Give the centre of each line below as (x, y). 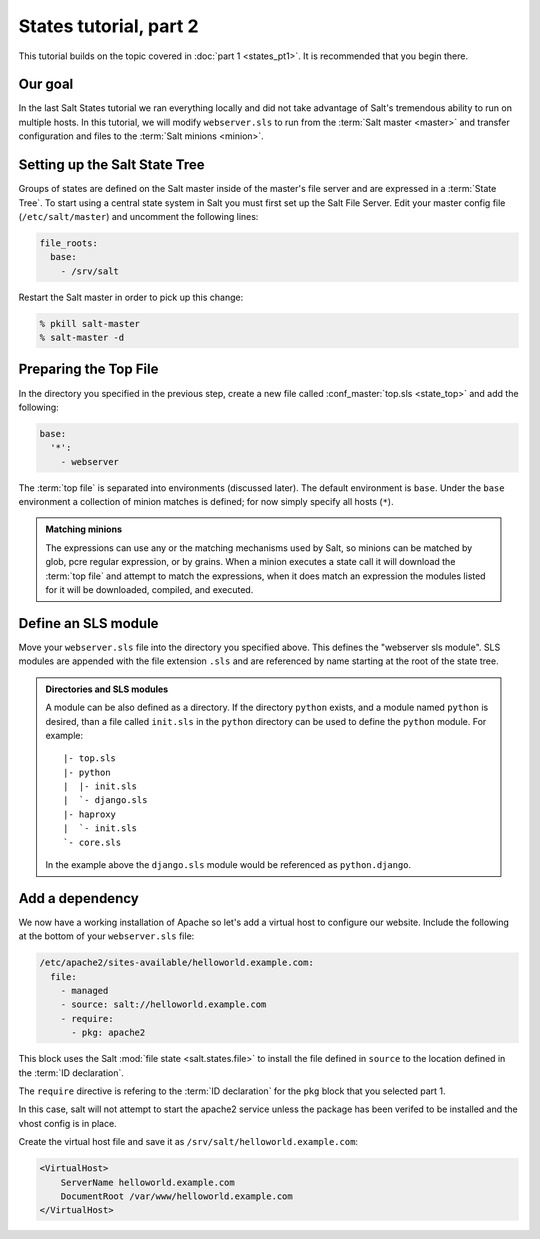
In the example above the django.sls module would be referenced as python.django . (228, 865)
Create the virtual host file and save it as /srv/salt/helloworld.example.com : (188, 1142)
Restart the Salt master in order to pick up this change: (131, 297)
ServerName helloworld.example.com (147, 1182)
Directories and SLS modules (107, 689)
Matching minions (84, 529)
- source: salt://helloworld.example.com (163, 1004)
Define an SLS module (88, 623)
